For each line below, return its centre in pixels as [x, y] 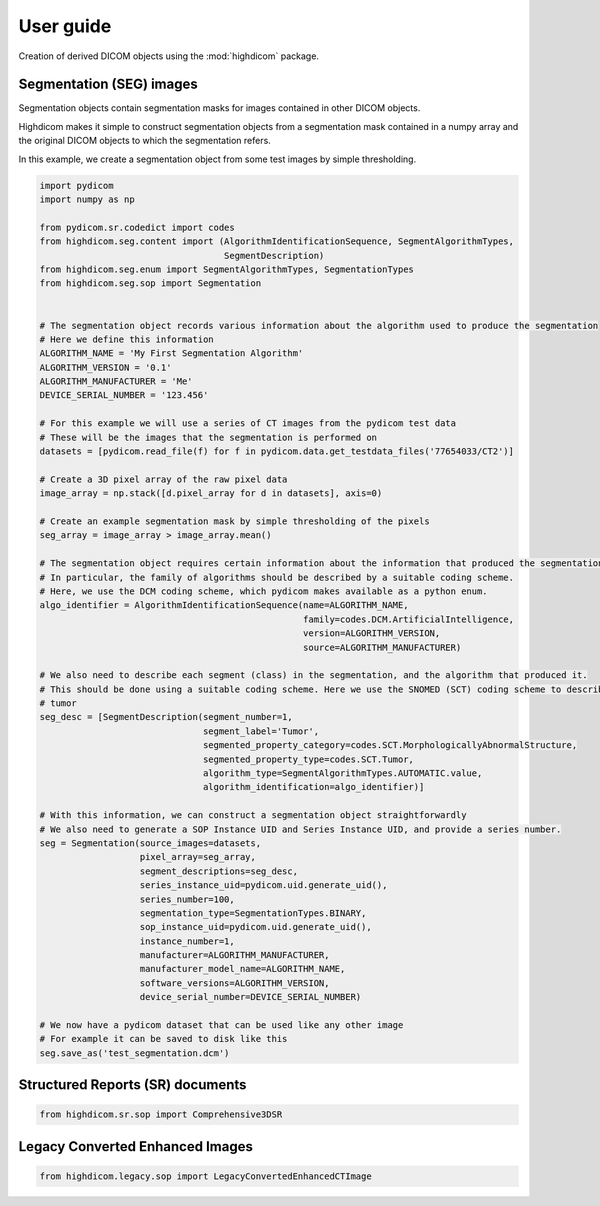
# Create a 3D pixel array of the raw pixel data [163, 479]
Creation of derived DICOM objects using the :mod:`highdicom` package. [169, 56]
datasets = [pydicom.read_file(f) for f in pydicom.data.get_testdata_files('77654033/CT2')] [277, 451]
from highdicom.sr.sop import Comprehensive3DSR [161, 1114]
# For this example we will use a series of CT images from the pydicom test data [248, 423]
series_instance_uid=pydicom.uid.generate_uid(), [263, 885]
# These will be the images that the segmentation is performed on [208, 437]
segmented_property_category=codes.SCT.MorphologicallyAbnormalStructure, [390, 745]
